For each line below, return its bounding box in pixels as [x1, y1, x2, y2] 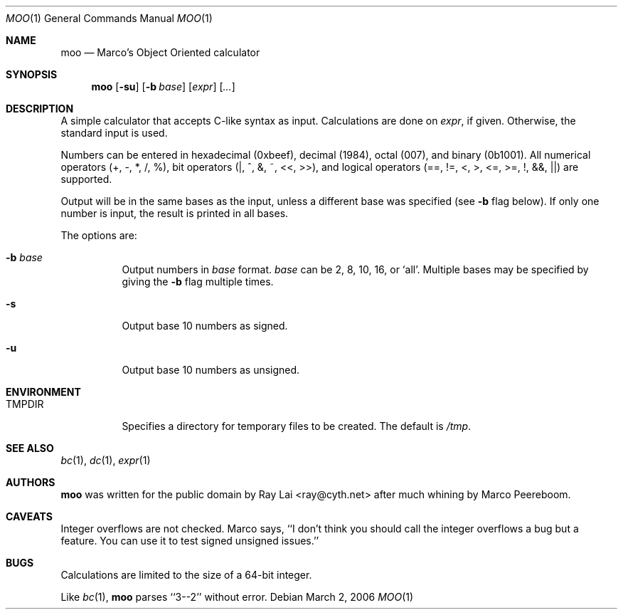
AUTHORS [6, 476, 55, 488]
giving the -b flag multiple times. [122, 275, 274, 288]
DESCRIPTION [6, 102, 74, 115]
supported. [60, 173, 112, 185]
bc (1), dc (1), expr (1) [60, 454, 151, 466]
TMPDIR [6, 398, 44, 410]
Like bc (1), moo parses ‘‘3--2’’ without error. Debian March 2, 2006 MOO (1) [60, 591, 414, 603]
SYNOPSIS [6, 68, 58, 80]
